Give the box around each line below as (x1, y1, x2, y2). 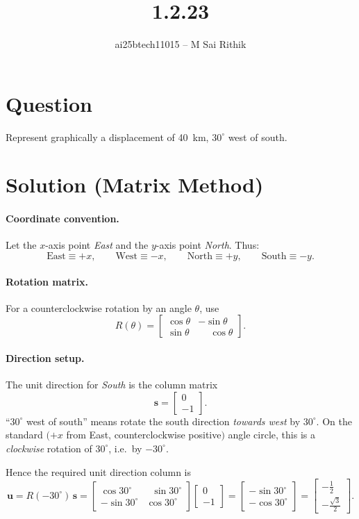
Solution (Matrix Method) (6, 170, 264, 199)
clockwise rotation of (6, 440, 92, 455)
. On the (316, 413, 352, 428)
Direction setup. (6, 351, 85, 365)
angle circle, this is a (228, 427, 315, 442)
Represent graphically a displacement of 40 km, (6, 129, 209, 144)
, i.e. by (108, 440, 142, 455)
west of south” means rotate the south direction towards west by (26, 413, 301, 428)
